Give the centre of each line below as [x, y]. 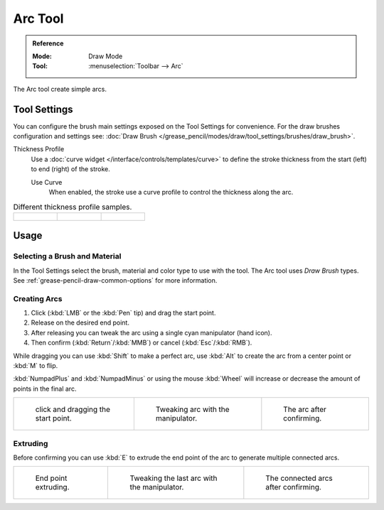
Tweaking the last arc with [174, 478]
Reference [48, 43]
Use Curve [47, 182]
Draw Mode [106, 56]
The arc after [305, 410]
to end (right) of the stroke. [70, 169]
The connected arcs [299, 478]
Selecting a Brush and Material [67, 256]
